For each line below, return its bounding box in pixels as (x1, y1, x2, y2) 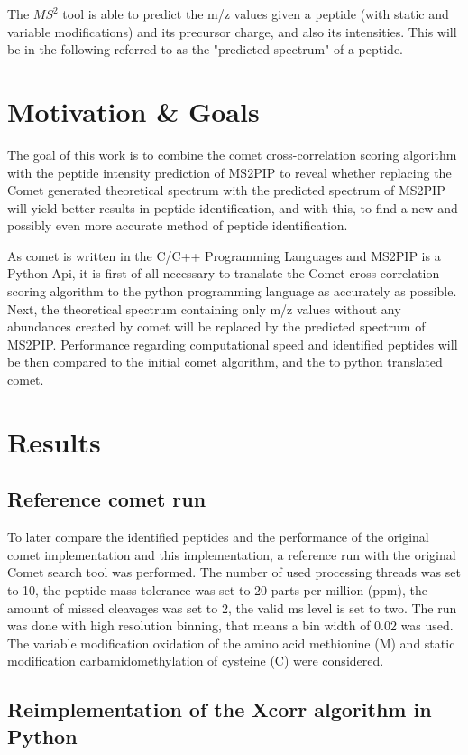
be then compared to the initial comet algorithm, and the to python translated (7, 352, 443, 371)
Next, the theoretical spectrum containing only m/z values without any (7, 299, 401, 318)
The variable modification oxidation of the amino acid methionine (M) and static (7, 633, 455, 652)
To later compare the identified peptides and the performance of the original (7, 527, 429, 546)
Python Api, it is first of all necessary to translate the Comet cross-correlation (7, 264, 440, 283)
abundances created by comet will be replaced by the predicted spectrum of (7, 317, 426, 336)
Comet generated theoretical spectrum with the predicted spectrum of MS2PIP (7, 181, 445, 200)
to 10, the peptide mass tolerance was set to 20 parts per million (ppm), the (7, 580, 427, 599)
